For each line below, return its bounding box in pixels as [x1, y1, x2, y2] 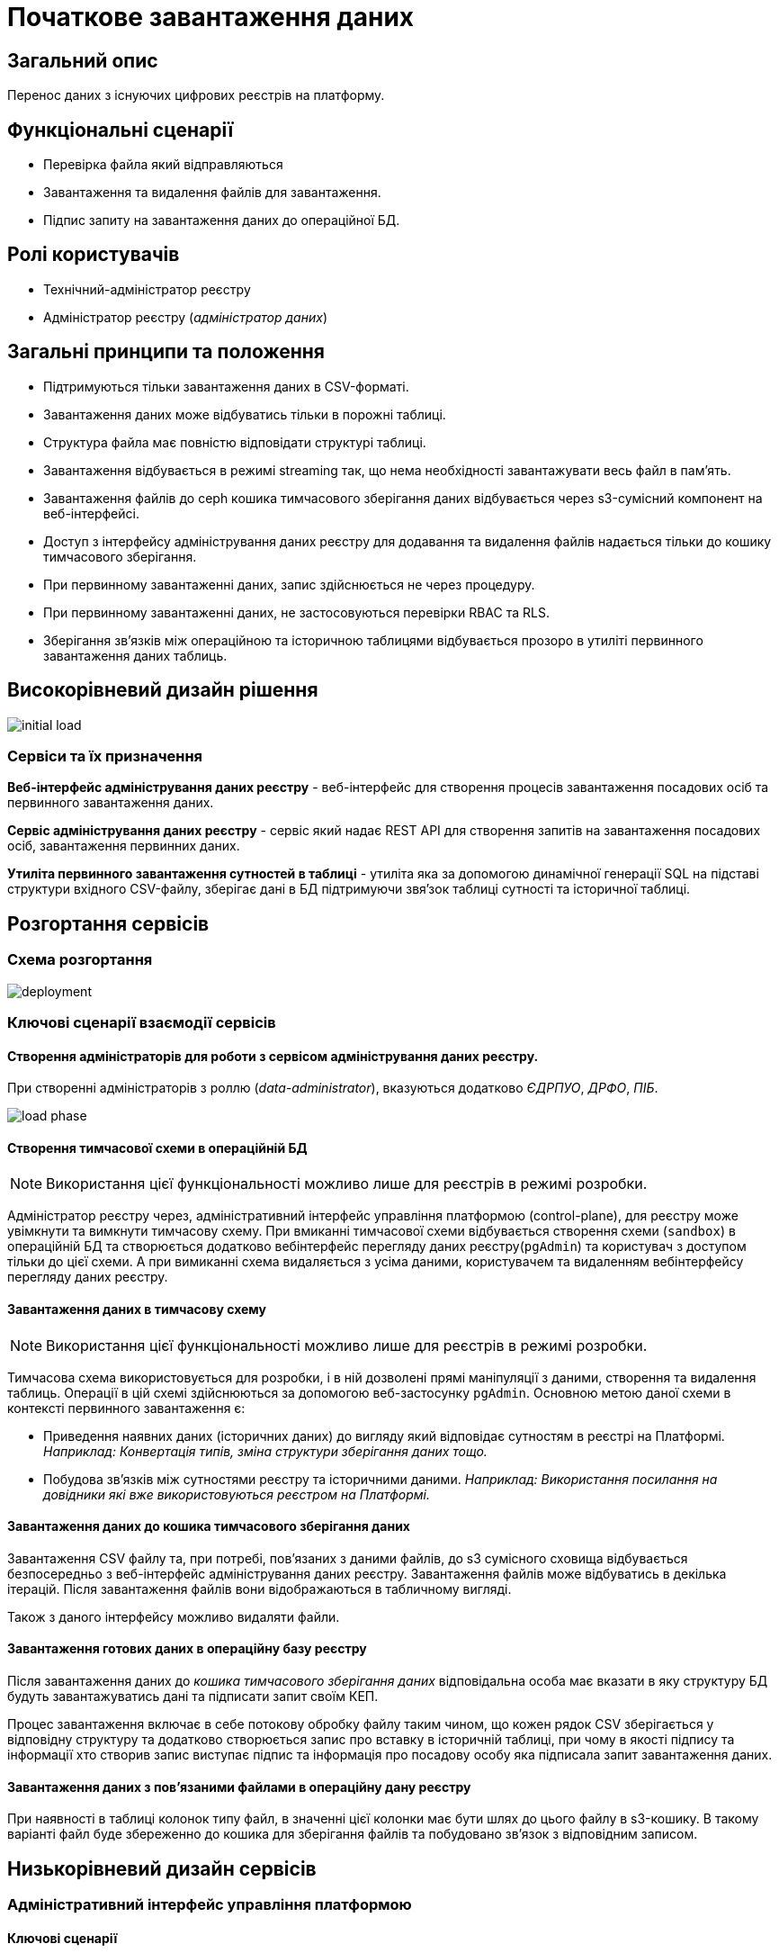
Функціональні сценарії [7, 118, 234, 141]
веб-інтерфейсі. [43, 505, 139, 521]
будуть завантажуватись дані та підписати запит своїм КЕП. [7, 1687, 379, 1704]
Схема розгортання [7, 950, 153, 969]
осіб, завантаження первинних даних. [7, 838, 240, 854]
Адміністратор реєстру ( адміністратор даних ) [43, 309, 327, 325]
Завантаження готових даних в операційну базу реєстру [7, 1641, 367, 1657]
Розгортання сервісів [7, 912, 210, 935]
